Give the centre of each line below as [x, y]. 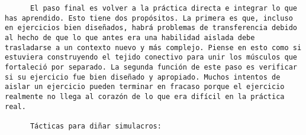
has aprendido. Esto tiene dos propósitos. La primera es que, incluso [149, 18]
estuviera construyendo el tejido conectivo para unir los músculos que [151, 57]
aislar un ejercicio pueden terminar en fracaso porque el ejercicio [145, 87]
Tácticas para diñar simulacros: [96, 126]
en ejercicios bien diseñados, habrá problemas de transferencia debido [151, 28]
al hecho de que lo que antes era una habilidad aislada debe [130, 37]
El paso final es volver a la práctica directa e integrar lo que [163, 8]
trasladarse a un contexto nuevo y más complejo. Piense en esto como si [153, 47]
